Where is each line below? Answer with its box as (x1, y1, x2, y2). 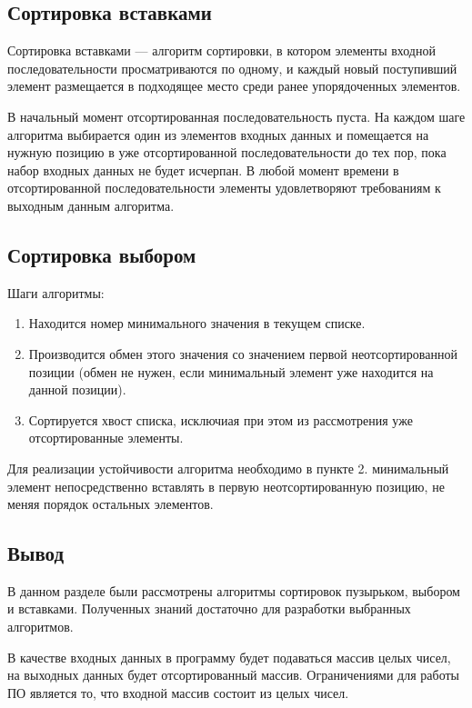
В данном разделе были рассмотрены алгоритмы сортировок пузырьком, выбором (7, 581, 460, 600)
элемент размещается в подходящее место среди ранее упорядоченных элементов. (7, 76, 461, 95)
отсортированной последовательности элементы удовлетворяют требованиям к (7, 178, 441, 197)
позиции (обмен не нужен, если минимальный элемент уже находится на (28, 362, 434, 381)
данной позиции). (28, 380, 126, 399)
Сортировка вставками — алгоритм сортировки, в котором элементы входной (7, 41, 436, 60)
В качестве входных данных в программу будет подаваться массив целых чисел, (7, 647, 451, 666)
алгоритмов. (7, 617, 74, 636)
